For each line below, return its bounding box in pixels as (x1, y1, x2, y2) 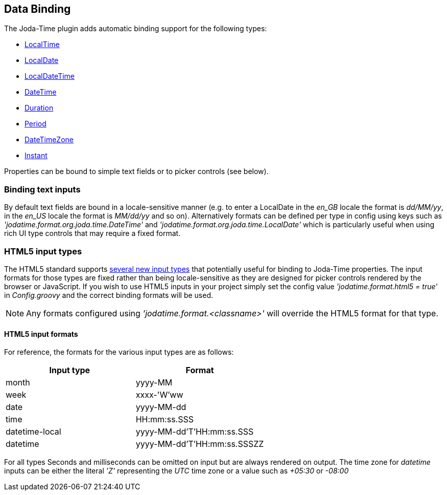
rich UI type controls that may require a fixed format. (4, 229, 181, 238)
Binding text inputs (4, 184, 81, 195)
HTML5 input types (4, 246, 82, 256)
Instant (25, 151, 48, 160)
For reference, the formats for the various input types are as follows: (4, 348, 234, 357)
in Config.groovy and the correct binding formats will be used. (4, 290, 213, 299)
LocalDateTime (25, 72, 75, 81)
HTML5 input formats (4, 329, 78, 338)
